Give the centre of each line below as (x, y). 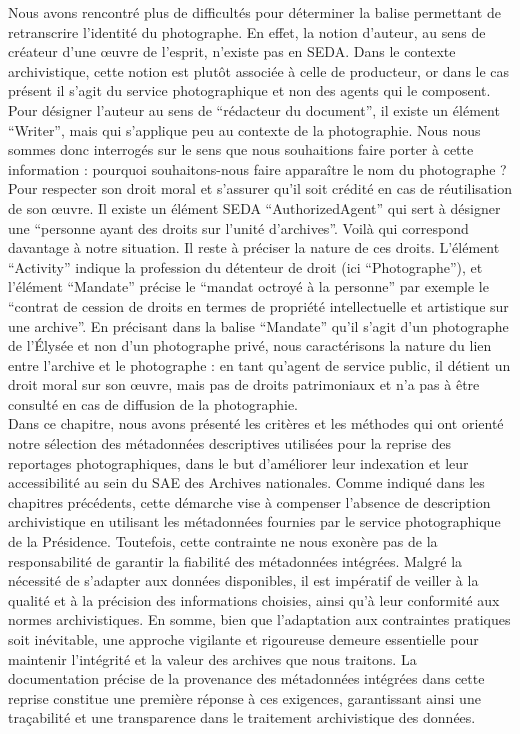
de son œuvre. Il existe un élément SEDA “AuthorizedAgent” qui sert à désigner (254, 207)
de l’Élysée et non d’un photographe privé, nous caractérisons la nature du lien (250, 345)
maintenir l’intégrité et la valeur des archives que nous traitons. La (212, 658)
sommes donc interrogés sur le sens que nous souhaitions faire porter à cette (241, 149)
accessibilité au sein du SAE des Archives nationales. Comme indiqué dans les (246, 482)
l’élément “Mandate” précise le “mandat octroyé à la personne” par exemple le (248, 286)
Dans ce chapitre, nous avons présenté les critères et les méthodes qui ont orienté (256, 423)
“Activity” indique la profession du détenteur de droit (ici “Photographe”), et (245, 266)
